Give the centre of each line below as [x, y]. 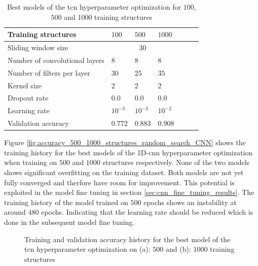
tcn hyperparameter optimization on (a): [87, 249]
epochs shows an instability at [190, 202]
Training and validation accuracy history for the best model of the [127, 239]
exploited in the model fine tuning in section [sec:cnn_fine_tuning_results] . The [129, 192]
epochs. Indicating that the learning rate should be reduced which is [147, 212]
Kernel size [25, 85]
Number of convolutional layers [56, 60]
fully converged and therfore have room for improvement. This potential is [120, 182]
